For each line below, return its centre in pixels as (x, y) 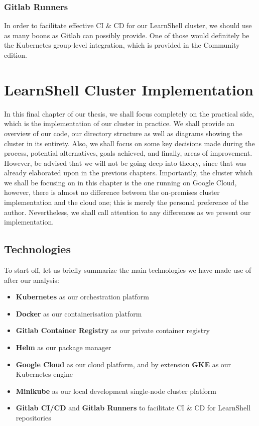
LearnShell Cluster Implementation (129, 89)
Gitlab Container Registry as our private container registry (113, 330)
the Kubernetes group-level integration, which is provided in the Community (122, 45)
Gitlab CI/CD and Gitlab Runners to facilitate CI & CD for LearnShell (133, 408)
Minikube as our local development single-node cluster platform (116, 391)
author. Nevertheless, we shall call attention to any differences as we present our (127, 212)
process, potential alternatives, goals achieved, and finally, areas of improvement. (128, 153)
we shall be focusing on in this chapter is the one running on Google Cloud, (120, 182)
